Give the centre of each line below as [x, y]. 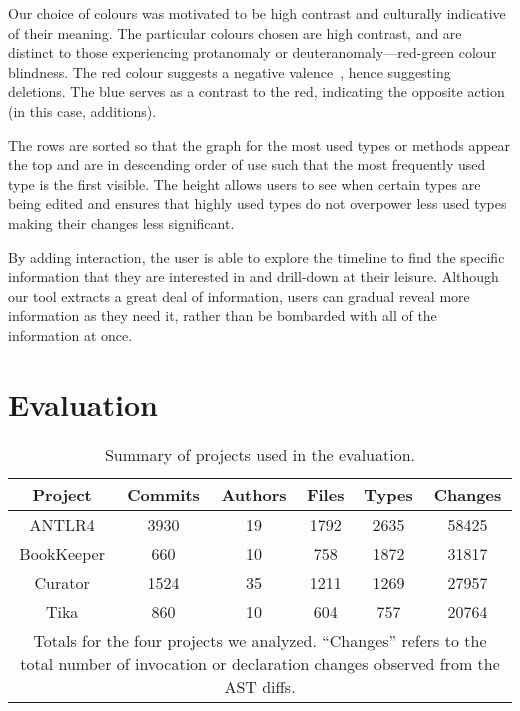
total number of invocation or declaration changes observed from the [260, 663]
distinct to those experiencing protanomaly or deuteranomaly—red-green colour [252, 52]
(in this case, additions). [82, 110]
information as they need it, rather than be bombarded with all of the [222, 315]
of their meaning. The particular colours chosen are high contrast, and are [235, 32]
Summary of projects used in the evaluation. [260, 454]
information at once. [70, 334]
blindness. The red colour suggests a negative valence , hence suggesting [229, 71]
